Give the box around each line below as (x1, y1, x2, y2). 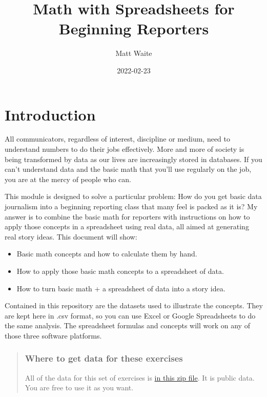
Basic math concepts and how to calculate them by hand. (16, 248, 197, 259)
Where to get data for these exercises (25, 352, 183, 365)
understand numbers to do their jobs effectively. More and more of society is (5, 144, 244, 154)
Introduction (5, 104, 96, 125)
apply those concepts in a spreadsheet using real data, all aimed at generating (5, 221, 249, 232)
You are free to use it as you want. (25, 382, 134, 393)
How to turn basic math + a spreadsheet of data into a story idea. (16, 283, 225, 293)
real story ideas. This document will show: (5, 231, 137, 242)
